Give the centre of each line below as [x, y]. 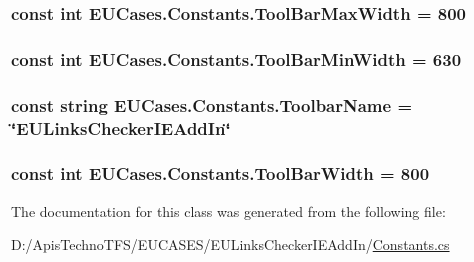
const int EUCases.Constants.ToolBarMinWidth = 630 [236, 58]
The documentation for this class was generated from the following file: [228, 210]
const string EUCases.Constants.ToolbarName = [212, 104]
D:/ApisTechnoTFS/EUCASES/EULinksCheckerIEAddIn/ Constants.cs [230, 244]
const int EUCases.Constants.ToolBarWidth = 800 [220, 173]
